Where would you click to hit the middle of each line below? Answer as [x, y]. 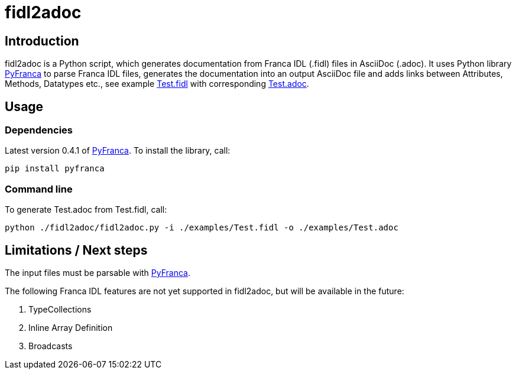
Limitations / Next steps [76, 250]
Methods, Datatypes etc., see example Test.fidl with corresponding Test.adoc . [157, 84]
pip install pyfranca [55, 169]
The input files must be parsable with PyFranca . [98, 272]
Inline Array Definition [71, 327]
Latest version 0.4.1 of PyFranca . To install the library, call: [118, 151]
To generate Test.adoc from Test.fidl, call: [86, 210]
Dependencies [39, 130]
